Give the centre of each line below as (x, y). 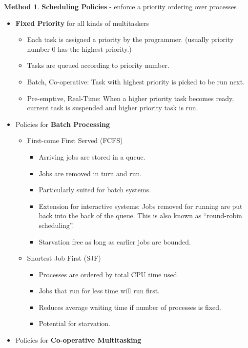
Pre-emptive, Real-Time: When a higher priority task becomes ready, (131, 98)
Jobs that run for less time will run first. (99, 291)
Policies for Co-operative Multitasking (78, 340)
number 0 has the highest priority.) (79, 49)
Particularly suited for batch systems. (95, 190)
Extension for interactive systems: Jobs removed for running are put (141, 206)
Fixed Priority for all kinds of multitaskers (82, 23)
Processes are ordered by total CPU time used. (109, 274)
